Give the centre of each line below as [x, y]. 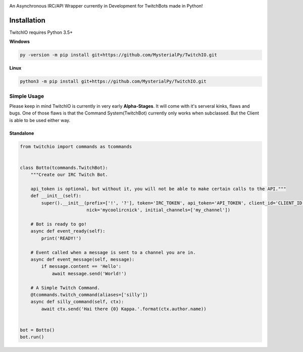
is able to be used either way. [40, 120]
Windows [19, 42]
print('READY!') [61, 238]
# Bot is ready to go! [59, 224]
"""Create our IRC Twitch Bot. [69, 175]
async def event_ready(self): [68, 231]
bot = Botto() [37, 330]
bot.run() [32, 337]
